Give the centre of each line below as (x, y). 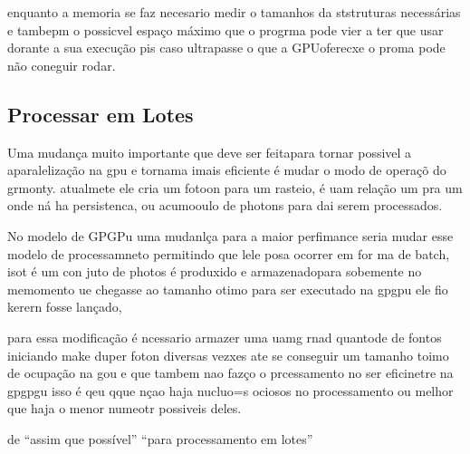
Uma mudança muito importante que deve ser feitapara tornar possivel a (210, 152)
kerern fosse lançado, (65, 307)
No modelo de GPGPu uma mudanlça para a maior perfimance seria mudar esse (230, 235)
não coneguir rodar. (62, 65)
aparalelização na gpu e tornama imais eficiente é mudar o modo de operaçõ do (227, 170)
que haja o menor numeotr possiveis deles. (125, 408)
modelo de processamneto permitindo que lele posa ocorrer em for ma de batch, (229, 253)
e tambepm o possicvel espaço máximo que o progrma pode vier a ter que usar (225, 29)
